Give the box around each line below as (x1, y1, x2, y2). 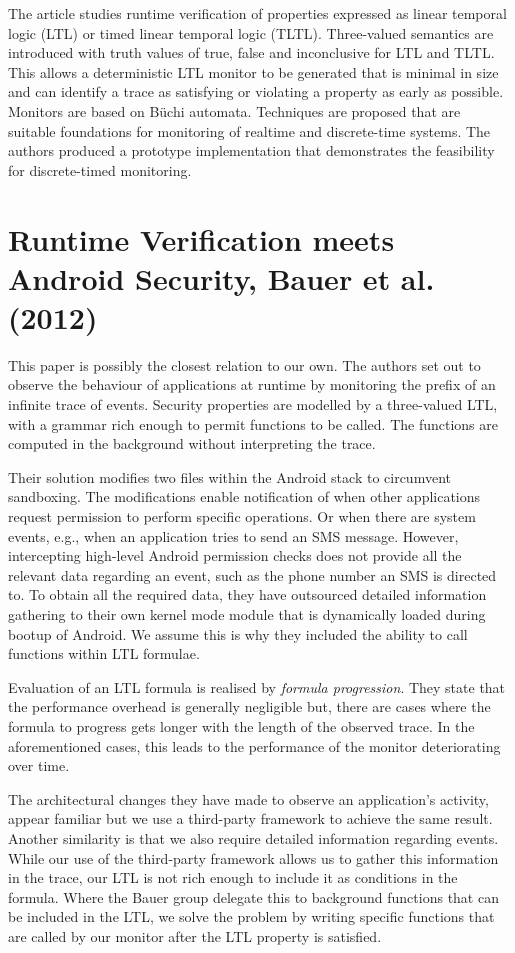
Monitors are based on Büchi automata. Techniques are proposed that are (8, 100, 461, 121)
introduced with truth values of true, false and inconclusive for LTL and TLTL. (8, 42, 495, 63)
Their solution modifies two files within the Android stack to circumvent (8, 466, 451, 487)
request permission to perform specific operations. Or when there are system (8, 506, 476, 526)
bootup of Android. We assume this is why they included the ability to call (8, 623, 468, 644)
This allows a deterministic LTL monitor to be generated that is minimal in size (8, 61, 499, 82)
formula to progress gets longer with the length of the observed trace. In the (8, 715, 475, 736)
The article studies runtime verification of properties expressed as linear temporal (8, 3, 507, 23)
